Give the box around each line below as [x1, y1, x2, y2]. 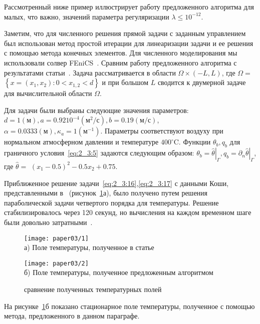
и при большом [102, 77, 149, 87]
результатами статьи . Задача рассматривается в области [4, 67, 176, 77]
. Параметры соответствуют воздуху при [100, 125, 223, 136]
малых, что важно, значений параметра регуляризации [4, 11, 169, 21]
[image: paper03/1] [24, 234, 89, 242]
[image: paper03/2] [24, 259, 89, 267]
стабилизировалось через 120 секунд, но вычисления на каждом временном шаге [4, 207, 251, 217]
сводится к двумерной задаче [157, 77, 246, 87]
